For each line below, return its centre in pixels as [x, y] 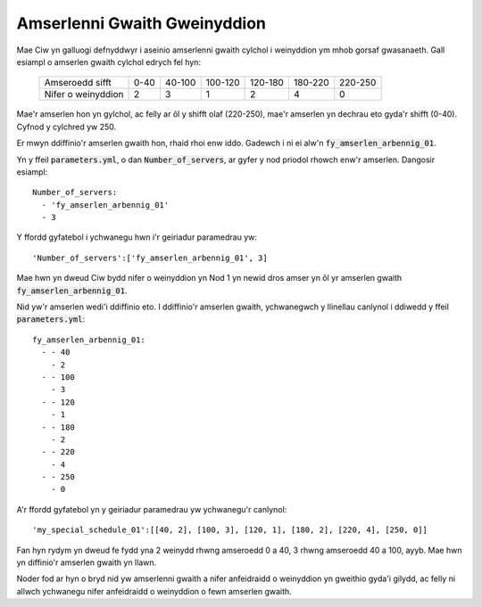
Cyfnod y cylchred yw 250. [66, 127]
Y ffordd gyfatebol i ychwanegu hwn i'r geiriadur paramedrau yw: [137, 237]
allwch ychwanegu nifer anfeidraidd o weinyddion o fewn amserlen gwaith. [154, 591]
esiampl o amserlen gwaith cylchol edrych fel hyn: [108, 62]
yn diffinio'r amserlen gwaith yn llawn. [87, 562]
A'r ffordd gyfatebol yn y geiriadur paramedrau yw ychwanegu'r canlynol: [152, 509]
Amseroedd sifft [78, 83]
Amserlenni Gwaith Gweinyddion [141, 23]
